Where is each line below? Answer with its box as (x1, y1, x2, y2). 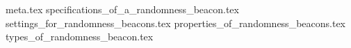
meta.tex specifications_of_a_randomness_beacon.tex (6, 2, 239, 16)
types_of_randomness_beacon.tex (6, 29, 154, 44)
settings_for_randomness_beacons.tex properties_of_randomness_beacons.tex (6, 15, 345, 30)
